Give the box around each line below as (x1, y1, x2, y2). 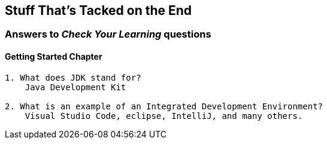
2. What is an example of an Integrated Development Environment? (5, 101, 323, 111)
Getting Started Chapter (5, 51, 102, 62)
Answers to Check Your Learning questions (5, 28, 211, 41)
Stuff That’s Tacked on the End (5, 3, 192, 18)
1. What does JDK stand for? (5, 72, 141, 82)
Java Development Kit (25, 82, 126, 92)
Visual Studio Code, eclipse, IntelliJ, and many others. (25, 111, 303, 121)
